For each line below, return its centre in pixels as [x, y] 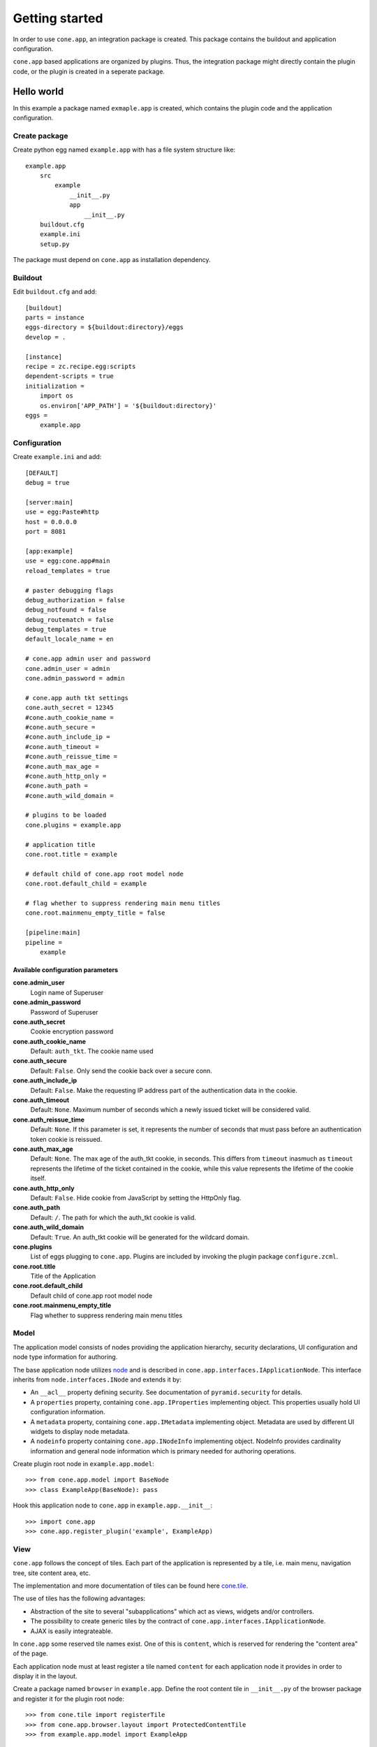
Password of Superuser [64, 1012]
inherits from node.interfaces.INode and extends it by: [97, 1379]
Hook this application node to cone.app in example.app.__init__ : [113, 1505]
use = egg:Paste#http [62, 512]
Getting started [58, 18]
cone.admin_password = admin [75, 679]
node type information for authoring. [65, 1357]
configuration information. [68, 1412]
